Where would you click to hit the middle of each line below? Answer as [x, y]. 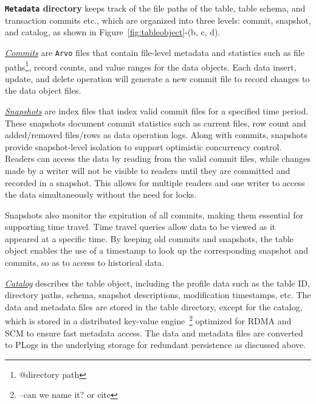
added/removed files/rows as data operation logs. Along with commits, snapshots [156, 135]
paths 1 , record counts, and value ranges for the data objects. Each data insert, [151, 66]
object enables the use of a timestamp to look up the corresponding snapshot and [157, 250]
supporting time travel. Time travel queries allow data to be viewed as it [140, 227]
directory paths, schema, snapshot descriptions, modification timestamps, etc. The [158, 295]
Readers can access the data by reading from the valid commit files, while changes [158, 158]
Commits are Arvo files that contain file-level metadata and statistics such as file [155, 52]
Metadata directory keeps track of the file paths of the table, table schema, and [155, 8]
